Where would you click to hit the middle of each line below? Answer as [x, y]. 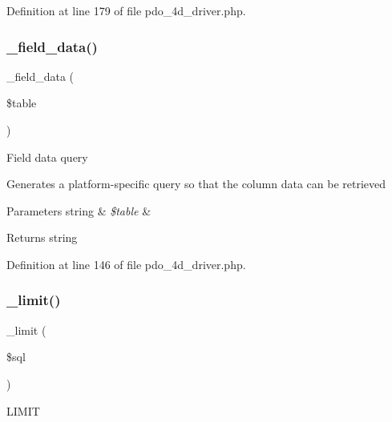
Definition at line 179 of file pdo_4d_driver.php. [126, 10]
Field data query [47, 157]
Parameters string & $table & [79, 210]
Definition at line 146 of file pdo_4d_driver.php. [126, 264]
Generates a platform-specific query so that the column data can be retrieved [196, 184]
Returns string [42, 237]
